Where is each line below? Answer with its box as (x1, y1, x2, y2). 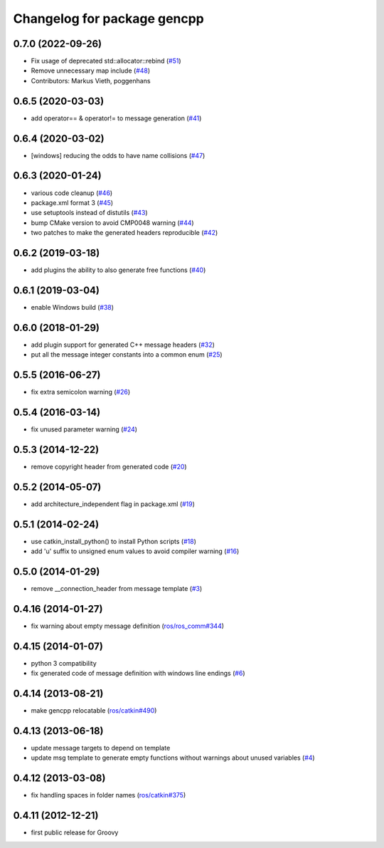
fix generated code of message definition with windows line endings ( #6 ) (31, 669, 245, 678)
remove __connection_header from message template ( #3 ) (31, 585, 203, 593)
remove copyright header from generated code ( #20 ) (31, 462, 188, 471)
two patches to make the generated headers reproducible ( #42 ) (31, 229, 218, 237)
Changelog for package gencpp (13, 11, 204, 26)
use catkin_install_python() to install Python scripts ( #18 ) (31, 537, 197, 545)
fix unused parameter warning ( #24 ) (31, 425, 138, 434)
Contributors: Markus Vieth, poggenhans (31, 76, 151, 85)
